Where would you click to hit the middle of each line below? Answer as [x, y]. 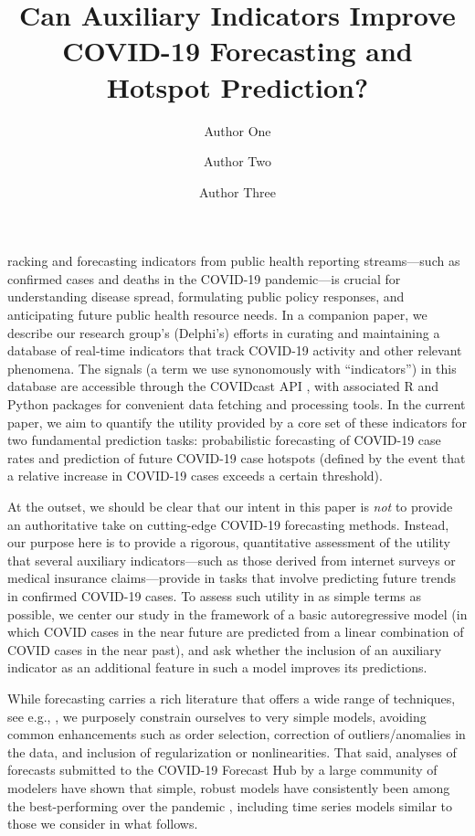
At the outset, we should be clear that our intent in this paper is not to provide [230, 506]
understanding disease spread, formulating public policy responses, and [206, 296]
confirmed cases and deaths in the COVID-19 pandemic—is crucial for [204, 278]
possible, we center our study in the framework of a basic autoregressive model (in [237, 614]
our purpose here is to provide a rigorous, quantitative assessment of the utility [229, 542]
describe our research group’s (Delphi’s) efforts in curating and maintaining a [224, 332]
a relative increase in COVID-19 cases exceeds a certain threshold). [195, 476]
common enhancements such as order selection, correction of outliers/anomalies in [237, 734]
